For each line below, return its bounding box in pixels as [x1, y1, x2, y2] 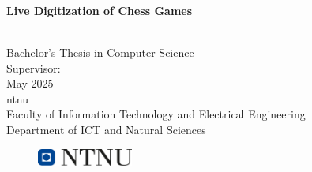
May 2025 [6, 75, 54, 92]
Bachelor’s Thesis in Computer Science [6, 43, 194, 60]
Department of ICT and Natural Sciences [6, 121, 206, 137]
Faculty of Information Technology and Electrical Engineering [6, 106, 306, 122]
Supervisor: [6, 59, 61, 76]
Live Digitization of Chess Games [6, 2, 193, 18]
